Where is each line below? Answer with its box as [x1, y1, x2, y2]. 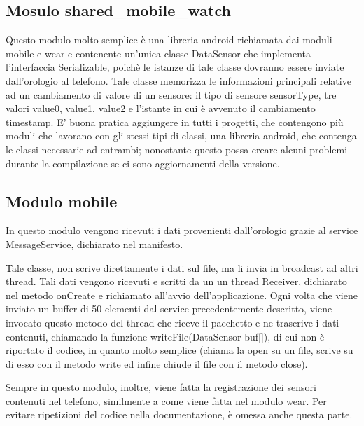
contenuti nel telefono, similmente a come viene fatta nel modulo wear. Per [6, 393, 327, 408]
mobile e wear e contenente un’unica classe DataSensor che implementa [6, 46, 311, 60]
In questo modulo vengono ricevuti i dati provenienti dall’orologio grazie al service [6, 223, 358, 238]
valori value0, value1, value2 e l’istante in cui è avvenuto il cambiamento [6, 101, 316, 116]
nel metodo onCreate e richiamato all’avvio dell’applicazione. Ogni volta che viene [6, 287, 358, 302]
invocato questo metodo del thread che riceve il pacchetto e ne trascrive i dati [6, 315, 339, 329]
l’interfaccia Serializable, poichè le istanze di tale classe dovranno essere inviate [6, 60, 344, 74]
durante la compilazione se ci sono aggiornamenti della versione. [6, 156, 280, 170]
